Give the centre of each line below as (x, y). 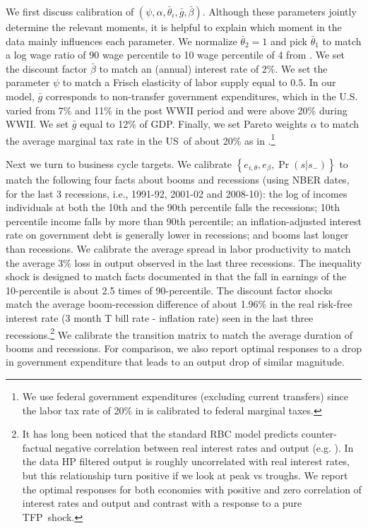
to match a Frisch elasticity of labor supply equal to (175, 82)
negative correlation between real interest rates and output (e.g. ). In (204, 447)
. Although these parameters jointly (279, 11)
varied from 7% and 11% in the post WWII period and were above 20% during (177, 110)
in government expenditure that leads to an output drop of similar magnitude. (175, 362)
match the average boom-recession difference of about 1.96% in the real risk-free (179, 304)
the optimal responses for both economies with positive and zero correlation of (192, 489)
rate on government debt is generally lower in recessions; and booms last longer (177, 235)
